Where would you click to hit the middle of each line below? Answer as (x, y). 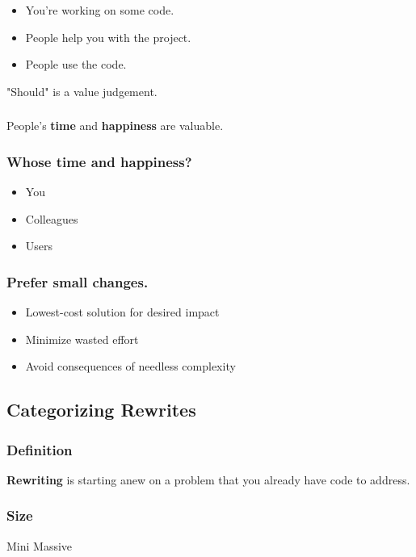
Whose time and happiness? (99, 161)
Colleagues (52, 218)
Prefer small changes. (78, 281)
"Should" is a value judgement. (82, 91)
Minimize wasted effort (82, 339)
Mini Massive (40, 545)
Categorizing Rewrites (101, 410)
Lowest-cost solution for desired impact (122, 312)
